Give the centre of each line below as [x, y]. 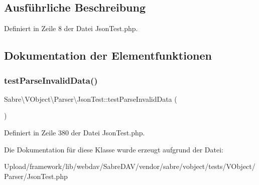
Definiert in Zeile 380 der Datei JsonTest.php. [75, 132]
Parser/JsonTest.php [36, 176]
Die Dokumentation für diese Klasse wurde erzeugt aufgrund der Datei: [114, 149]
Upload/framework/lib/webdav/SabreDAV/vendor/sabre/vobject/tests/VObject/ [130, 166]
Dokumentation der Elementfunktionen [108, 55]
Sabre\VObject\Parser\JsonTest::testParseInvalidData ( [91, 99]
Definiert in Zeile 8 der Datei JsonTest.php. [71, 28]
